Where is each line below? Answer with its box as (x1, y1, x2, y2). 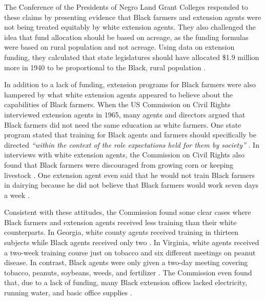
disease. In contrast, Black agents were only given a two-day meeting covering (4, 257, 248, 268)
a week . (4, 189, 30, 200)
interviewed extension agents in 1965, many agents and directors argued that (4, 109, 246, 119)
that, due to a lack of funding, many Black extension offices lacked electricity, (4, 277, 248, 288)
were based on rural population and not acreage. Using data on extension (4, 42, 235, 52)
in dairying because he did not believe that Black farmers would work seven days (4, 179, 259, 190)
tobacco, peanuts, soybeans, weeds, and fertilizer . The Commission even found (4, 267, 252, 277)
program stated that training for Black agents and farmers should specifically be (4, 129, 256, 140)
